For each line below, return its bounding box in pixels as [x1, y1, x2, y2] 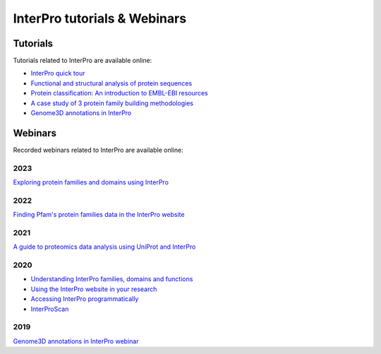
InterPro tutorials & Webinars [13, 11, 187, 26]
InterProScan [30, 305, 69, 313]
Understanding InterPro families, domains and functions [30, 275, 193, 283]
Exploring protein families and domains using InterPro [13, 178, 169, 187]
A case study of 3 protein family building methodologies [30, 99, 194, 107]
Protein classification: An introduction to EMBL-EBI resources [30, 89, 208, 98]
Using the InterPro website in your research [30, 285, 157, 293]
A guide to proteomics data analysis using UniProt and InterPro [13, 242, 196, 251]
